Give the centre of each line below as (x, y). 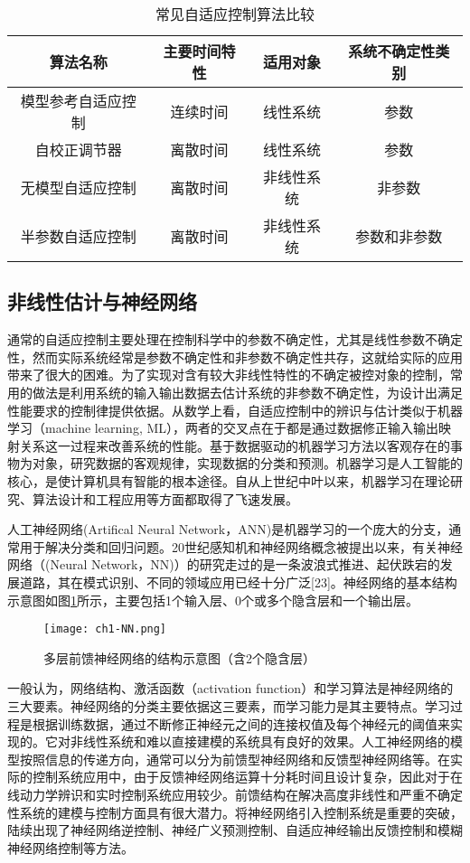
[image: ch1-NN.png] (105, 629)
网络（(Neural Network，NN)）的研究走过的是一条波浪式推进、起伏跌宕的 (224, 564)
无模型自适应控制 (78, 188)
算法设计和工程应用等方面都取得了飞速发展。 (165, 498)
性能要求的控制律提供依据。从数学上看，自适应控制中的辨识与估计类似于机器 (235, 410)
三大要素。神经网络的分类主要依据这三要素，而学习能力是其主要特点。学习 (229, 705)
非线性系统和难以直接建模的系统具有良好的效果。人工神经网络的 (260, 741)
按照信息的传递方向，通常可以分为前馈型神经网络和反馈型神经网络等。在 (235, 759)
